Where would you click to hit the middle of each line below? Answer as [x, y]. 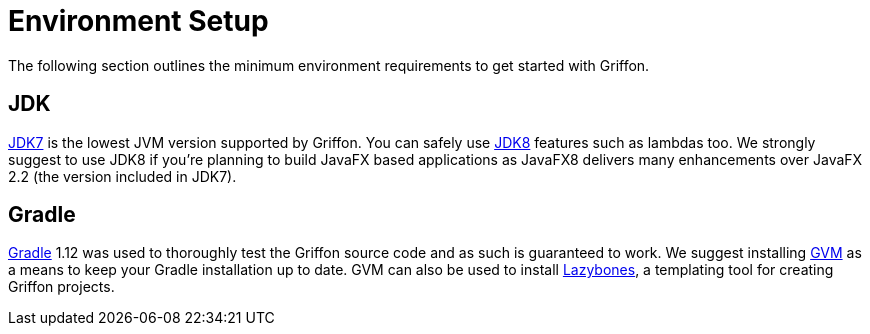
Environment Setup [138, 21]
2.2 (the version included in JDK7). [122, 176]
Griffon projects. [61, 287]
